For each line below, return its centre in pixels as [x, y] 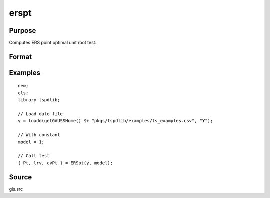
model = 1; [31, 142]
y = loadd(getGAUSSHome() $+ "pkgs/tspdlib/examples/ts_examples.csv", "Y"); [116, 121]
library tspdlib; [39, 100]
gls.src [16, 189]
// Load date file [41, 114]
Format [21, 57]
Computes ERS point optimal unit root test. [53, 43]
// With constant [39, 135]
